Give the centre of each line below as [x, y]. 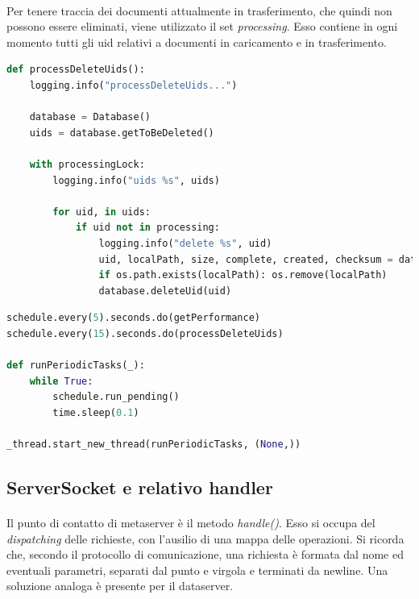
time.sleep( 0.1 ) [96, 412]
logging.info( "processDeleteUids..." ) [133, 85]
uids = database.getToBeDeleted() [122, 133]
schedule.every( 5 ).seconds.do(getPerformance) [134, 318]
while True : [61, 381]
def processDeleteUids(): [76, 70]
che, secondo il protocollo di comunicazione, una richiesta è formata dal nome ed [205, 554]
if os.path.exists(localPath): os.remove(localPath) [243, 275]
